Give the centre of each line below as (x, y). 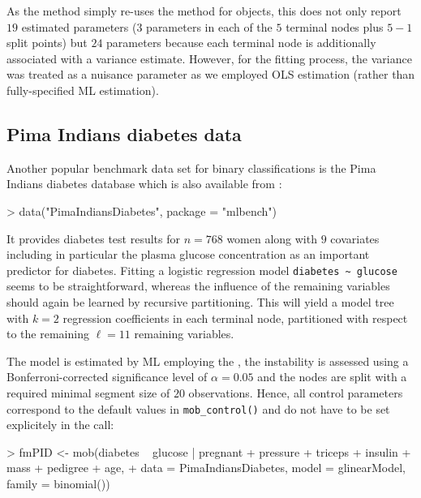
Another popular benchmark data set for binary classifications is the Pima (191, 167)
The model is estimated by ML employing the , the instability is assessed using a (208, 361)
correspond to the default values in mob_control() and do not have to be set (198, 408)
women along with (272, 238)
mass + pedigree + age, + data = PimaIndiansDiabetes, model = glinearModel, (206, 468)
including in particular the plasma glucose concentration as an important (188, 254)
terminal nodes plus (335, 26)
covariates (355, 238)
